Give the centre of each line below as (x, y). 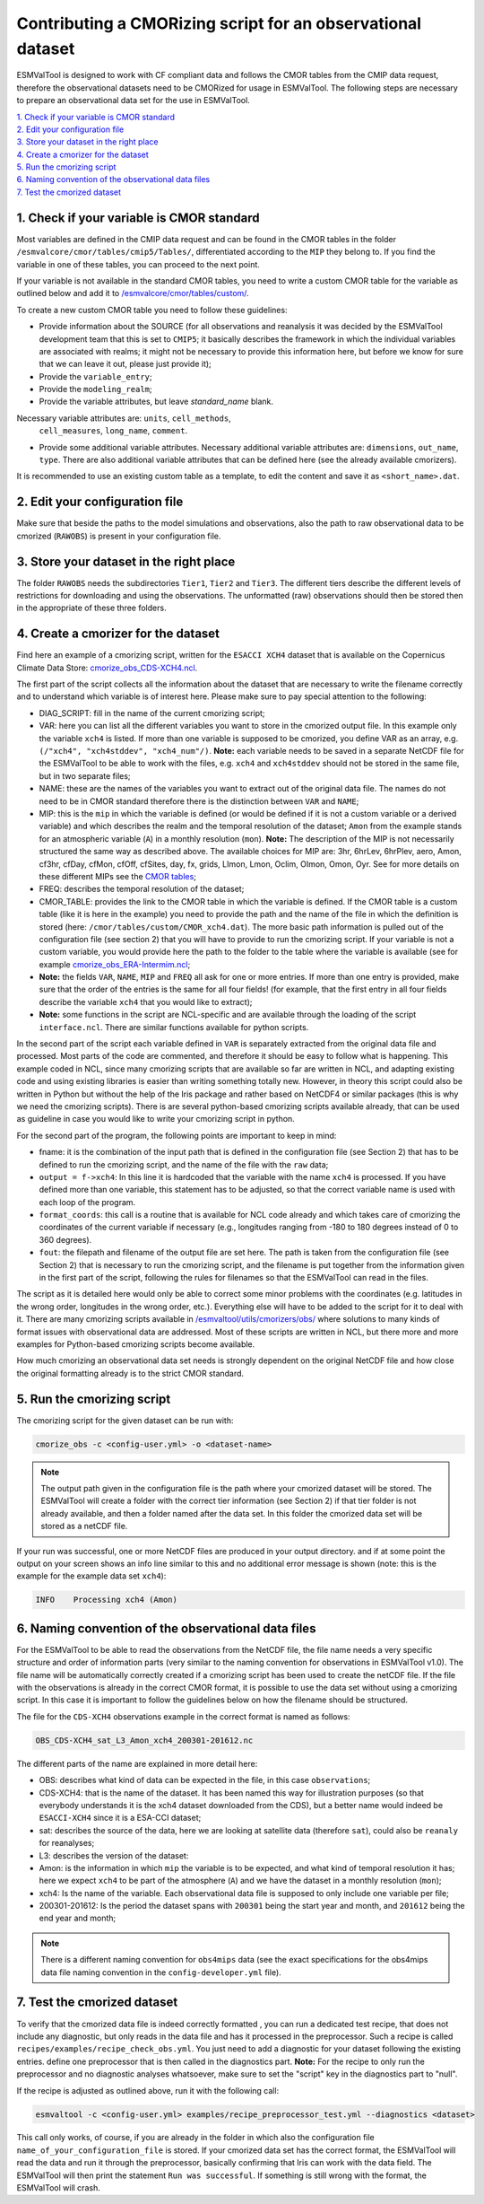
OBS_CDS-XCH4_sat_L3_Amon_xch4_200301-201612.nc (144, 1740)
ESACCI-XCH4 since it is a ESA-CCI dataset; (120, 1818)
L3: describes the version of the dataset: (114, 1855)
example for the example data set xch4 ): (91, 1576)
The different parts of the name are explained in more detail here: (137, 1763)
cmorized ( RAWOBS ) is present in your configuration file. (119, 536)
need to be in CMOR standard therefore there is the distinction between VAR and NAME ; (199, 801)
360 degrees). (65, 1239)
